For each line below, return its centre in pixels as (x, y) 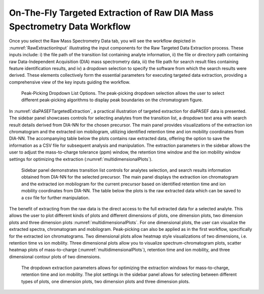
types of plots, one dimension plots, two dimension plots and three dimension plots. (106, 281)
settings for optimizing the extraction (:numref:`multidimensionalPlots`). (81, 159)
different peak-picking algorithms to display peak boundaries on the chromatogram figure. (112, 100)
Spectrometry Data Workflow (70, 26)
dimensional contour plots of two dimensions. (55, 256)
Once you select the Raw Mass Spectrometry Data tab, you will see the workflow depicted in (102, 41)
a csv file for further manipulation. (55, 198)
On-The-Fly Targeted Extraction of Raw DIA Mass (111, 13)
